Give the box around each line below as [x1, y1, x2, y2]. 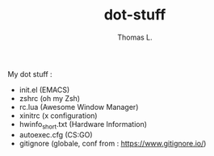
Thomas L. [117, 32, 153, 42]
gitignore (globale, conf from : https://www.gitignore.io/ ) [19, 138, 207, 148]
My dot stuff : [7, 69, 53, 78]
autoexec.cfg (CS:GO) [19, 129, 94, 139]
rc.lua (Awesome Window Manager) [19, 102, 139, 112]
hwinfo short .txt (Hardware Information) [19, 119, 147, 131]
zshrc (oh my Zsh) [19, 93, 81, 103]
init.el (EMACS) [19, 85, 70, 95]
